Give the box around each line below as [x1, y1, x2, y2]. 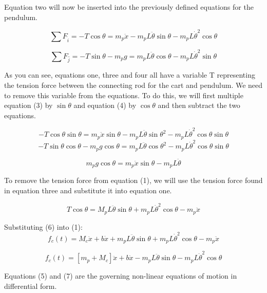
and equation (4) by [73, 100, 137, 111]
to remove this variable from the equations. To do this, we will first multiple [4, 89, 243, 100]
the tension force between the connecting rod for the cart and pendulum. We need [4, 79, 263, 90]
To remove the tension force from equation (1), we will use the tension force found [4, 175, 263, 186]
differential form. [4, 280, 57, 291]
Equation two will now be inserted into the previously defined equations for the [4, 2, 254, 12]
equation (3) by [4, 100, 53, 111]
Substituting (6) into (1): [4, 221, 83, 232]
